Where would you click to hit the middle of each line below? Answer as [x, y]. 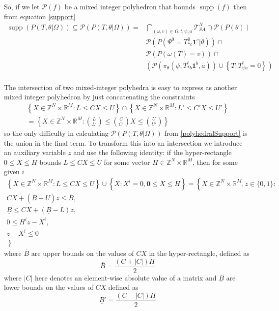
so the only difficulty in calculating [56, 133]
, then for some [215, 162]
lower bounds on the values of [49, 287]
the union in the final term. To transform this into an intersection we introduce [123, 142]
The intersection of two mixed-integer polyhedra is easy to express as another [121, 87]
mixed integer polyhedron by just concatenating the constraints [99, 97]
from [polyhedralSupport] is [206, 133]
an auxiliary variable [35, 152]
